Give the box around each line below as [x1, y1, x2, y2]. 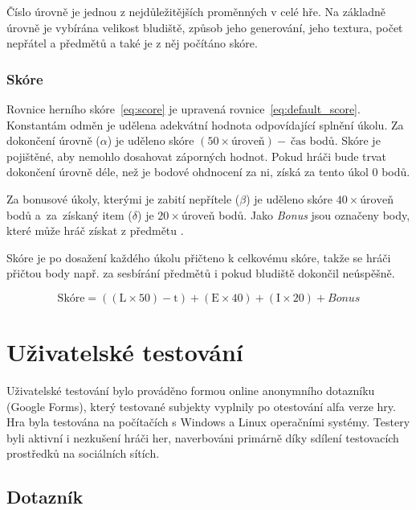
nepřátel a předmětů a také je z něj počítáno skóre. [6, 35, 258, 51]
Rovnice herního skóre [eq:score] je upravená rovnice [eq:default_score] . [6, 101, 361, 117]
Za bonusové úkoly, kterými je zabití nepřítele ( [6, 190, 240, 207]
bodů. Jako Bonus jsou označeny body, [218, 206, 410, 223]
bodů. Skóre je [309, 132, 381, 149]
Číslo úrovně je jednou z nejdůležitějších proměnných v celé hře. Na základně [6, 3, 385, 19]
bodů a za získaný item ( [6, 206, 133, 223]
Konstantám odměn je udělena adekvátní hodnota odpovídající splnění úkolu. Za [6, 116, 404, 133]
